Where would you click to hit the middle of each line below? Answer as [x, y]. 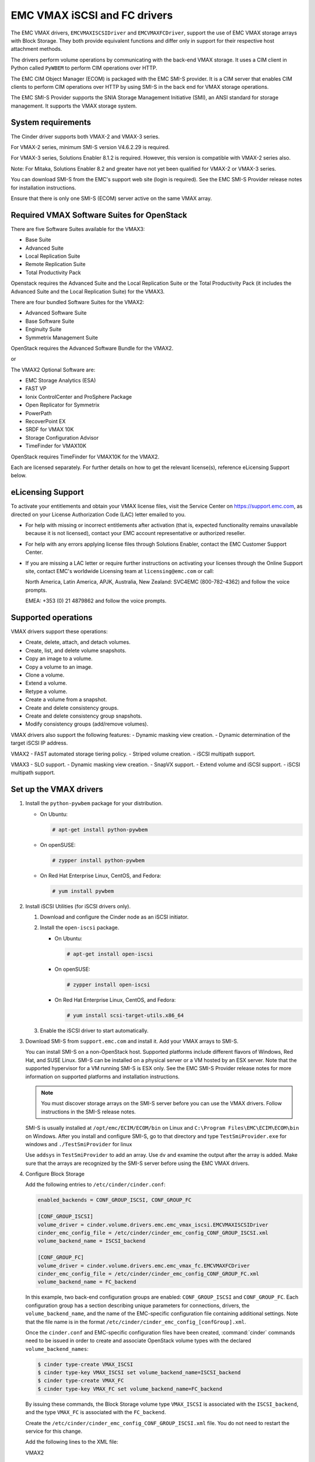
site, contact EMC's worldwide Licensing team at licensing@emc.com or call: [120, 571]
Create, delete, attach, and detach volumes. [78, 642]
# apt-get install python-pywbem [100, 830]
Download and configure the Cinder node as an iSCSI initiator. [114, 917]
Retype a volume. [46, 691]
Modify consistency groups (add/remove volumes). [87, 724]
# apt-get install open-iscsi [110, 954]
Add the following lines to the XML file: [72, 1442]
